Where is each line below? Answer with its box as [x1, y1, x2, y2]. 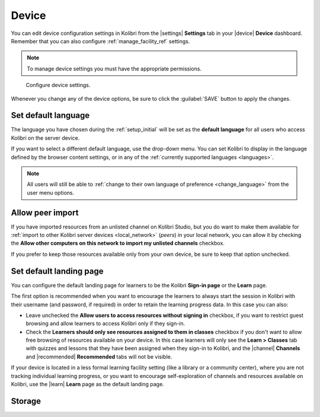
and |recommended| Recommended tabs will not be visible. [25, 353, 172, 360]
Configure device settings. [25, 82, 91, 89]
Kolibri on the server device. [11, 134, 80, 142]
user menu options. [27, 189, 74, 196]
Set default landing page [11, 266, 104, 276]
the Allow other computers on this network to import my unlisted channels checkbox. [11, 240, 225, 247]
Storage [11, 396, 41, 406]
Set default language [11, 110, 90, 121]
